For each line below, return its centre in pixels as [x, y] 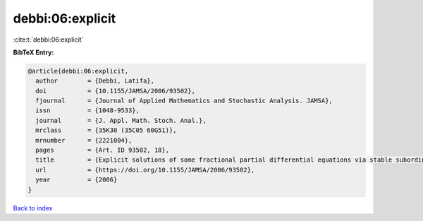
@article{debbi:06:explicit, [78, 71]
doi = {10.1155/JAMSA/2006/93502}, [115, 91]
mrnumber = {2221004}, [84, 140]
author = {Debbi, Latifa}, [95, 81]
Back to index [33, 208]
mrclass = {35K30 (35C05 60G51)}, [106, 130]
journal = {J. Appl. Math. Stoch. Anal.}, [121, 120]
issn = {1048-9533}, [88, 110]
